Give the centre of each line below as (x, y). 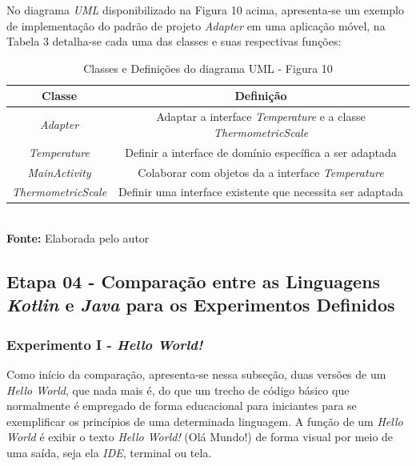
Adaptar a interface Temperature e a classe (261, 116)
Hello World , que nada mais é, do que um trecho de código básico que (178, 390)
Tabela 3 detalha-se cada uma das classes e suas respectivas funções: (174, 41)
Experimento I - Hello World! (105, 344)
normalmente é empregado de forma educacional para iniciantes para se (182, 406)
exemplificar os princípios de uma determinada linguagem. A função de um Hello (205, 421)
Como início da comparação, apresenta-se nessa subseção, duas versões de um (196, 374)
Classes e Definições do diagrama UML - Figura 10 (208, 68)
